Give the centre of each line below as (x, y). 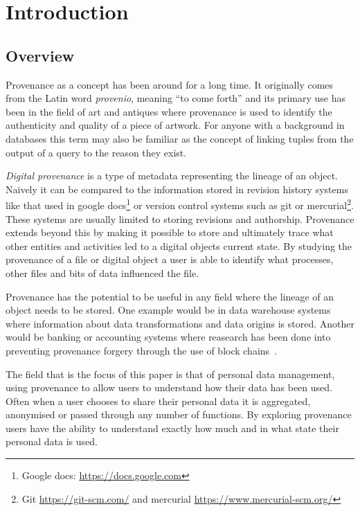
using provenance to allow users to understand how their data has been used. (169, 387)
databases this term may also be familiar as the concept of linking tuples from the (180, 138)
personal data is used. (52, 441)
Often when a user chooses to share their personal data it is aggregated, (158, 401)
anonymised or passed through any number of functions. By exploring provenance (179, 414)
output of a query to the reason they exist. (96, 152)
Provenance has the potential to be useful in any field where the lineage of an (170, 296)
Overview (40, 55)
